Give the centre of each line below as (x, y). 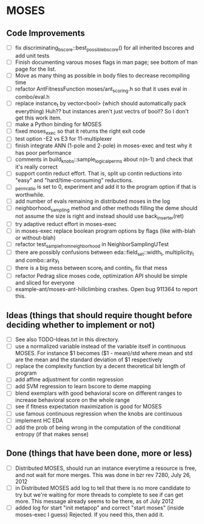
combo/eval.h (32, 97)
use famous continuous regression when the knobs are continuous (99, 413)
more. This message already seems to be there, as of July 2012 (94, 501)
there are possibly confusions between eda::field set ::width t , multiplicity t (104, 253)
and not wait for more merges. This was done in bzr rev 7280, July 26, (103, 475)
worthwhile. (30, 195)
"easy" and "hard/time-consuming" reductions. (74, 180)
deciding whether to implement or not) (81, 324)
